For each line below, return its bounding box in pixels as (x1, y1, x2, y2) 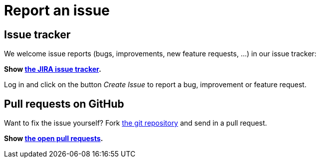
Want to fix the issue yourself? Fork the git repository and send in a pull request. (4, 119, 267, 128)
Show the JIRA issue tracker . (4, 65, 101, 74)
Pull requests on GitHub (4, 97, 124, 110)
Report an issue (4, 2, 110, 19)
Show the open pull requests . (4, 134, 103, 143)
